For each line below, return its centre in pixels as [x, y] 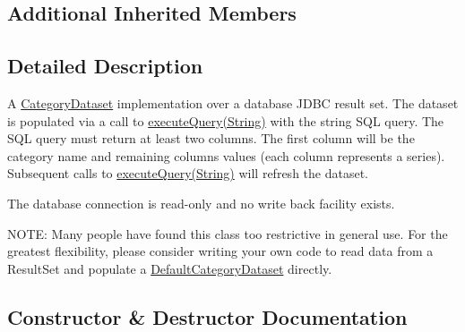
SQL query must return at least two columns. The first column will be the [211, 138]
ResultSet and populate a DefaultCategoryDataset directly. [170, 268]
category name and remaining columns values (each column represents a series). [226, 155]
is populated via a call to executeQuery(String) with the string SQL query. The [226, 120]
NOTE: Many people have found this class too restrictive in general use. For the [228, 233]
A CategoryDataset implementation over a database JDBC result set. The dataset [233, 102]
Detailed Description [105, 66]
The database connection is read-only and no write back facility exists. [201, 203]
